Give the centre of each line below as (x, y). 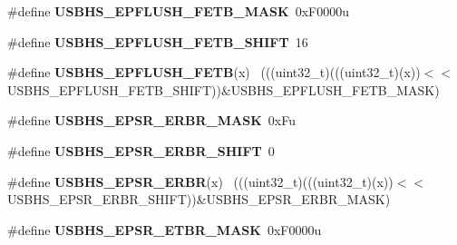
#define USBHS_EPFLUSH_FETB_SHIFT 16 (158, 41)
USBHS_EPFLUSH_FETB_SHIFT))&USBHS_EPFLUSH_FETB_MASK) (224, 89)
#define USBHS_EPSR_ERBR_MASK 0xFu (151, 120)
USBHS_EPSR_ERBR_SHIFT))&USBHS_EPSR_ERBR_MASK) (199, 199)
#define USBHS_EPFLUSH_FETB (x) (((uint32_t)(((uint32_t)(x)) (214, 72)
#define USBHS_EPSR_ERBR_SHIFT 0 (141, 150)
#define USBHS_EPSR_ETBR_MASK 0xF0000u (165, 229)
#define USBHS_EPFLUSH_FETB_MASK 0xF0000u (179, 11)
